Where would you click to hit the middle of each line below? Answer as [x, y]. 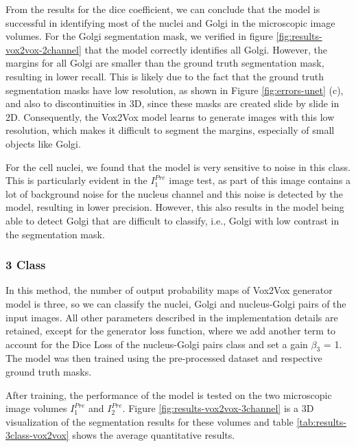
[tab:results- [321, 421]
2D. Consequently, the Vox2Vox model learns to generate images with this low [170, 116]
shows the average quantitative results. [154, 435]
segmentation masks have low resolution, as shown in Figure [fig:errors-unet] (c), [175, 90]
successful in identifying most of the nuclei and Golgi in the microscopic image [170, 22]
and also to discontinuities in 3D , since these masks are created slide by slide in [173, 103]
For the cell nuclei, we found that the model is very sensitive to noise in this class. [178, 167]
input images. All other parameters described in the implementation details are [172, 317]
